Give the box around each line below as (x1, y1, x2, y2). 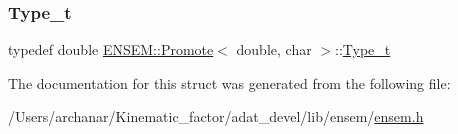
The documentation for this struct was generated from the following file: (8, 72, 451, 93)
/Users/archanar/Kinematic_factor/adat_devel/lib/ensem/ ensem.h (8, 106, 424, 127)
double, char (236, 39, 312, 60)
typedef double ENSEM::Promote (8, 39, 214, 60)
